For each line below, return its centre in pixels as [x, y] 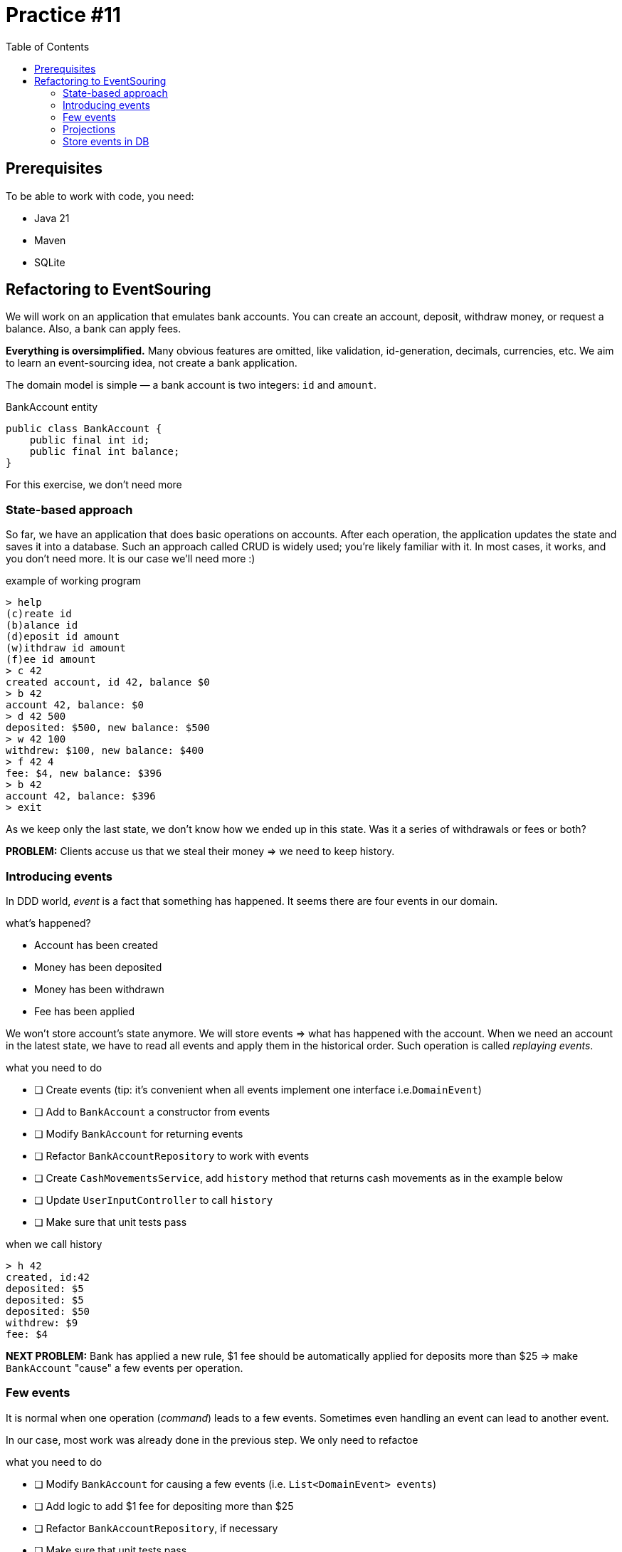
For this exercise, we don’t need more [94, 485]
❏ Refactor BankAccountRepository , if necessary [156, 1528]
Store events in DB [106, 141]
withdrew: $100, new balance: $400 [105, 751]
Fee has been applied [85, 1011]
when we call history [54, 1244]
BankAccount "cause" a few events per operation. [125, 1368]
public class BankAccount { [84, 429]
